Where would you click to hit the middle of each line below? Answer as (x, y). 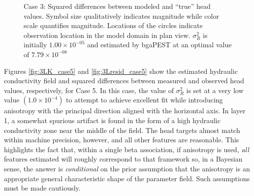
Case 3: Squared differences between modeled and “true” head (117, 6)
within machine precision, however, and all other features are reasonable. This (122, 140)
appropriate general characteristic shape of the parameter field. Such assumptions (127, 178)
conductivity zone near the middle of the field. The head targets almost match (122, 130)
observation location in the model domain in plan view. (107, 35)
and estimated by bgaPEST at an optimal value (159, 45)
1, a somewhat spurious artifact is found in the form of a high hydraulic (112, 120)
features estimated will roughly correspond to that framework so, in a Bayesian (123, 159)
